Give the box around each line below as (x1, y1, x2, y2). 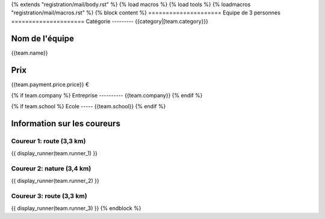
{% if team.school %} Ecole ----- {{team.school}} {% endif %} (11, 103, 166, 110)
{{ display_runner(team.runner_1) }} (11, 149, 98, 156)
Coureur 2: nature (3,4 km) (11, 164, 91, 173)
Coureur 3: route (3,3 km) (11, 192, 87, 200)
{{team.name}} (11, 49, 48, 57)
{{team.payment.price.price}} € (11, 81, 90, 88)
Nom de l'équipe (11, 33, 75, 43)
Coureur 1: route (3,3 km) (11, 137, 86, 146)
